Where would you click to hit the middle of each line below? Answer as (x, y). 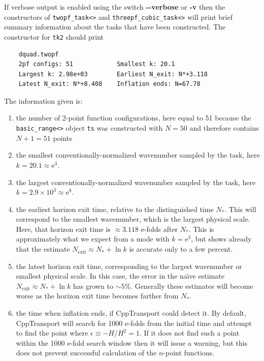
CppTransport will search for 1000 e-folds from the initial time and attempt (134, 323)
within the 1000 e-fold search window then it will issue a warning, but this (132, 342)
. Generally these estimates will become (192, 285)
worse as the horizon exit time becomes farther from (97, 296)
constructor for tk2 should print (54, 36)
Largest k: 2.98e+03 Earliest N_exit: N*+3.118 (113, 74)
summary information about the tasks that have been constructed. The (115, 27)
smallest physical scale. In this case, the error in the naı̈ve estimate (120, 276)
